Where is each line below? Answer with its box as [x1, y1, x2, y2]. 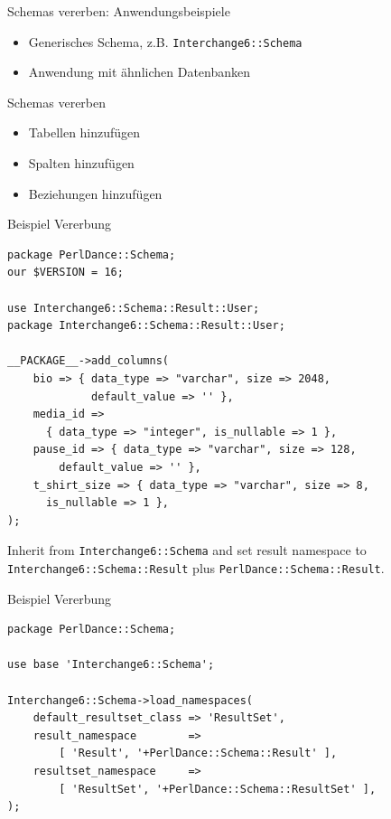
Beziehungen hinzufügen [28, 184, 163, 202]
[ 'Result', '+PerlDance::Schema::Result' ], [59, 747, 338, 760]
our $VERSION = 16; [7, 266, 124, 279]
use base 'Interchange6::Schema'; [7, 658, 215, 672]
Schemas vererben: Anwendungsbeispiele [7, 2, 230, 20]
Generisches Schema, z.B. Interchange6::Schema [28, 32, 303, 51]
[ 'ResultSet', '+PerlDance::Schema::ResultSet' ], [59, 782, 377, 795]
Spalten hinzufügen [28, 154, 135, 173]
